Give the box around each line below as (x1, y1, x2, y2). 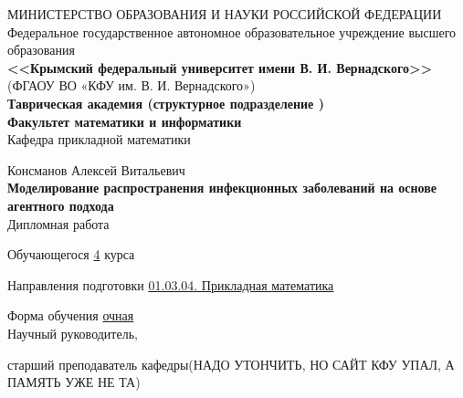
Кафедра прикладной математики (7, 130, 191, 149)
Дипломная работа (7, 214, 110, 233)
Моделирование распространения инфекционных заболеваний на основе (7, 178, 437, 197)
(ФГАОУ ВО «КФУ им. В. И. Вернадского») (7, 76, 256, 95)
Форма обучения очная (7, 306, 134, 325)
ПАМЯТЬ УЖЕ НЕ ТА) (7, 372, 141, 392)
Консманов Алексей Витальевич (7, 160, 185, 179)
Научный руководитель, (7, 323, 138, 342)
